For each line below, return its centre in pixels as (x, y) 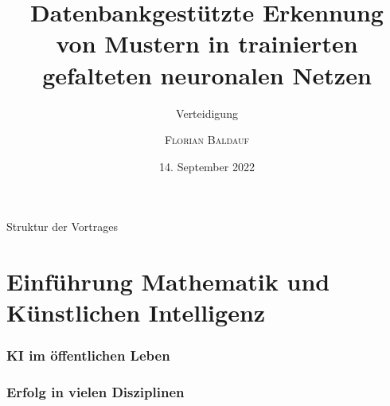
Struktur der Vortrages (62, 226)
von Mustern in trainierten (207, 43)
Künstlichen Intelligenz (136, 312)
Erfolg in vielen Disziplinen (96, 392)
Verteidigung (207, 113)
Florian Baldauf (207, 140)
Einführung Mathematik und (168, 281)
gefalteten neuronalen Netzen (207, 74)
